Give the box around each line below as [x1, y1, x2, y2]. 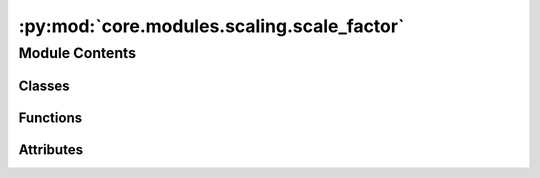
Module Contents [18, 44, 137, 62]
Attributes [18, 141, 84, 158]
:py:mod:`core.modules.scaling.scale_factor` [18, 15, 405, 37]
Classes [18, 77, 70, 94]
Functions [18, 109, 83, 126]
